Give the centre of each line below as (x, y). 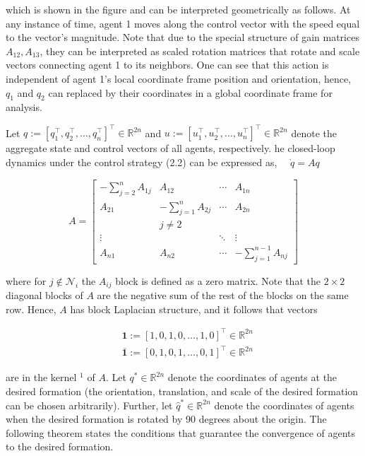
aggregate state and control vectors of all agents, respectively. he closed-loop (170, 148)
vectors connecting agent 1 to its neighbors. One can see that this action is (167, 65)
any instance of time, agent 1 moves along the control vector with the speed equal (183, 23)
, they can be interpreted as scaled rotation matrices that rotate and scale (200, 51)
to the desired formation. (60, 446)
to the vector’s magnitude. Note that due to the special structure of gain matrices (182, 37)
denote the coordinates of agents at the (252, 377)
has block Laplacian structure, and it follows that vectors (194, 309)
